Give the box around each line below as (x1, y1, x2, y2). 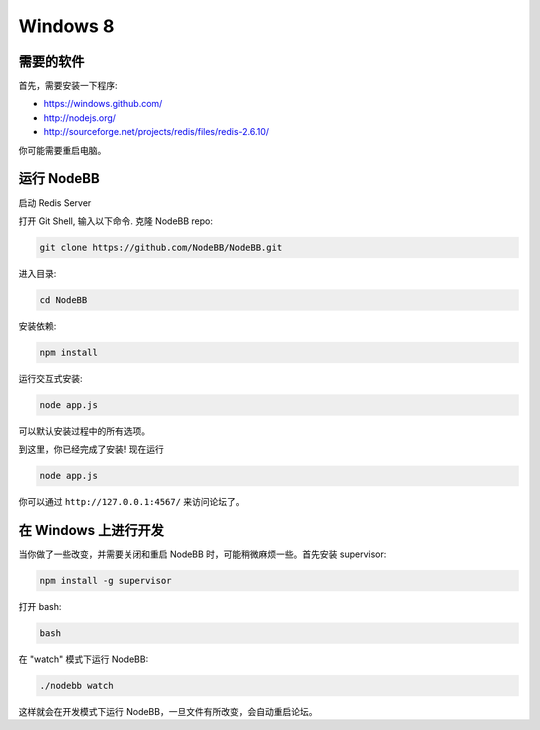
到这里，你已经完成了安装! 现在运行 (18, 443, 164, 455)
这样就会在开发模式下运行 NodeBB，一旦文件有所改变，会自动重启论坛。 (18, 705, 318, 717)
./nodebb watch (39, 680, 114, 691)
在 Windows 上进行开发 (18, 521, 164, 539)
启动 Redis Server (18, 196, 92, 209)
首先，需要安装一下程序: (18, 80, 119, 92)
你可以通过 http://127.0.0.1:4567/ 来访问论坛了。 (18, 496, 245, 508)
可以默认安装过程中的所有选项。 (18, 425, 150, 437)
